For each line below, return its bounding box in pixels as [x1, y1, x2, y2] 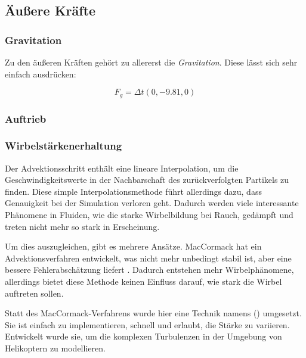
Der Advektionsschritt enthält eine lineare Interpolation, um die [5, 161, 239, 174]
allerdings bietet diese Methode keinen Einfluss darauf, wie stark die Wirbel [5, 275, 282, 288]
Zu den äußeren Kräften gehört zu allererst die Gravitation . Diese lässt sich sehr [5, 56, 298, 68]
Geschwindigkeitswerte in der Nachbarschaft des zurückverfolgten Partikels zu [5, 173, 289, 186]
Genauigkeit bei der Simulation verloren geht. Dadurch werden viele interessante [5, 197, 299, 209]
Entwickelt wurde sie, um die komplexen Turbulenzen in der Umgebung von [5, 330, 282, 343]
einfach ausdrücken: [5, 67, 76, 80]
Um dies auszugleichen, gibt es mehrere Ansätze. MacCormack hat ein [5, 240, 262, 253]
